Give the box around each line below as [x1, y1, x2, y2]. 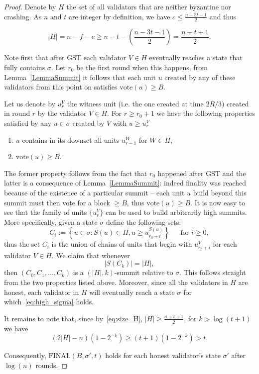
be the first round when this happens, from [76, 62, 208, 73]
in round [4, 108, 30, 118]
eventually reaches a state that [149, 52, 243, 63]
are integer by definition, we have [68, 11, 170, 21]
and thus [209, 11, 237, 21]
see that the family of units [4, 207, 87, 217]
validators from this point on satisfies [4, 82, 118, 92]
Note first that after [4, 52, 65, 63]
